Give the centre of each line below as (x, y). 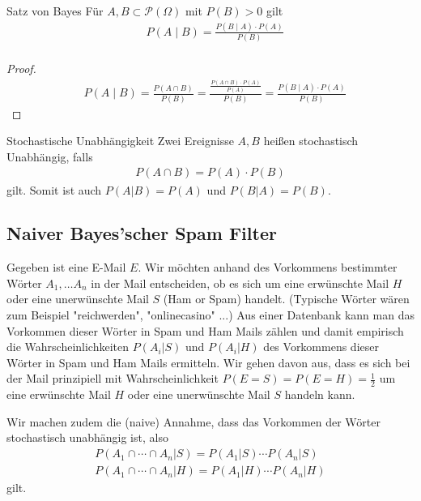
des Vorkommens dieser (321, 347)
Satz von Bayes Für (55, 11)
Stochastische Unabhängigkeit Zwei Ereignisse (120, 141)
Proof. (21, 69)
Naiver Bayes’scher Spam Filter (142, 233)
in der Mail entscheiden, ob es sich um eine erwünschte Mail (240, 283)
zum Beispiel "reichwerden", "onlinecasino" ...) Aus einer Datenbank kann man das (210, 315)
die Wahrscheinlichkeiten (68, 347)
